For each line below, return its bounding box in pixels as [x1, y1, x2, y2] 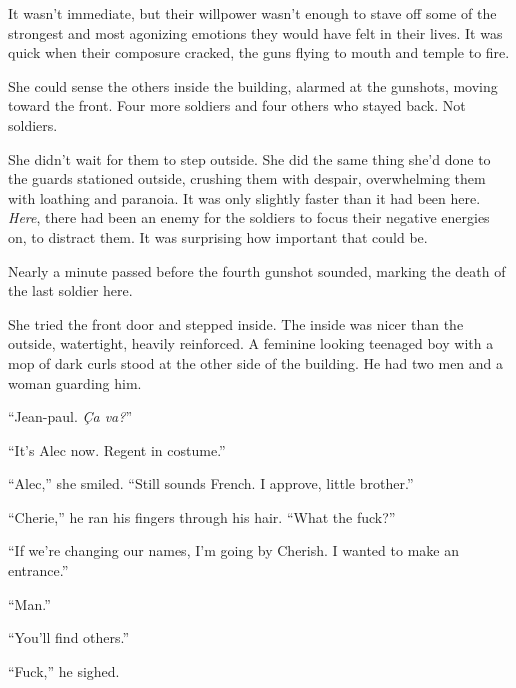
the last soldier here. [8, 280, 133, 301]
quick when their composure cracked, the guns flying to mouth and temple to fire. [8, 42, 510, 63]
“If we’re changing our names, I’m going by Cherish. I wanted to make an [8, 540, 459, 561]
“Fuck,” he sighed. [8, 660, 120, 681]
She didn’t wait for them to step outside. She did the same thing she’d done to [8, 148, 491, 169]
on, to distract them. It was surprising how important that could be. [8, 226, 428, 247]
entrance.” [8, 560, 69, 581]
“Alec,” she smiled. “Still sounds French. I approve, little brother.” [8, 473, 414, 494]
